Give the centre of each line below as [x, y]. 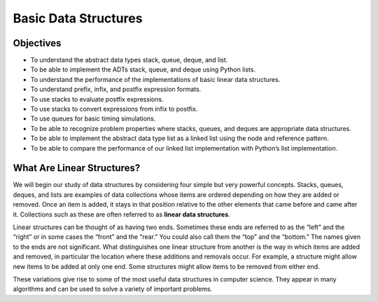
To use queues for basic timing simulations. [93, 118]
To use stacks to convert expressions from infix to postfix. [114, 109]
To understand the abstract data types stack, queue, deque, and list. [129, 60]
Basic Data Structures [78, 18]
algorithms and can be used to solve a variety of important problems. [113, 289]
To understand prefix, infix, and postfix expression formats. [116, 89]
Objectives [37, 43]
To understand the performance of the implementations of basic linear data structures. [155, 79]
